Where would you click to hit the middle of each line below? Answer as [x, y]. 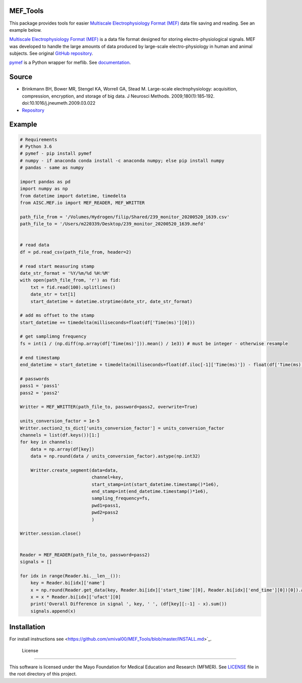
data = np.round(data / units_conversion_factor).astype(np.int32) [116, 456]
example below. [26, 30]
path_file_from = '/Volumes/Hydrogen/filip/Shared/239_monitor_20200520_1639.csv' [125, 217]
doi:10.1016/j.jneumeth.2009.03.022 [59, 103]
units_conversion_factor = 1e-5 [60, 421]
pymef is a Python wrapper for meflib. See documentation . [70, 62]
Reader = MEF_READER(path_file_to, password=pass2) [85, 555]
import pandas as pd [45, 182]
